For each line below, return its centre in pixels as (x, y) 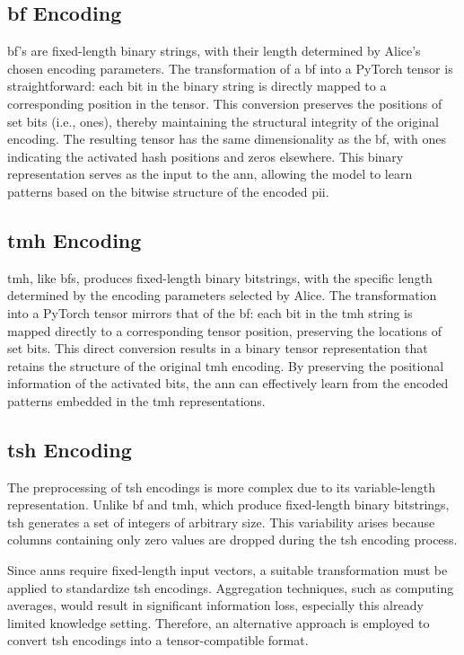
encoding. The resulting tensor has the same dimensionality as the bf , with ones (227, 139)
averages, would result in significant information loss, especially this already (215, 605)
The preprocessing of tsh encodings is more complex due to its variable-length (221, 487)
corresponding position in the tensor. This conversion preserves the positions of (225, 103)
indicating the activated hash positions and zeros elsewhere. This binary (206, 156)
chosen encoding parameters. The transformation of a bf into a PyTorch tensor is (230, 68)
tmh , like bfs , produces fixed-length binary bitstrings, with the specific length (220, 277)
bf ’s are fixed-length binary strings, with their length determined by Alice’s (214, 51)
